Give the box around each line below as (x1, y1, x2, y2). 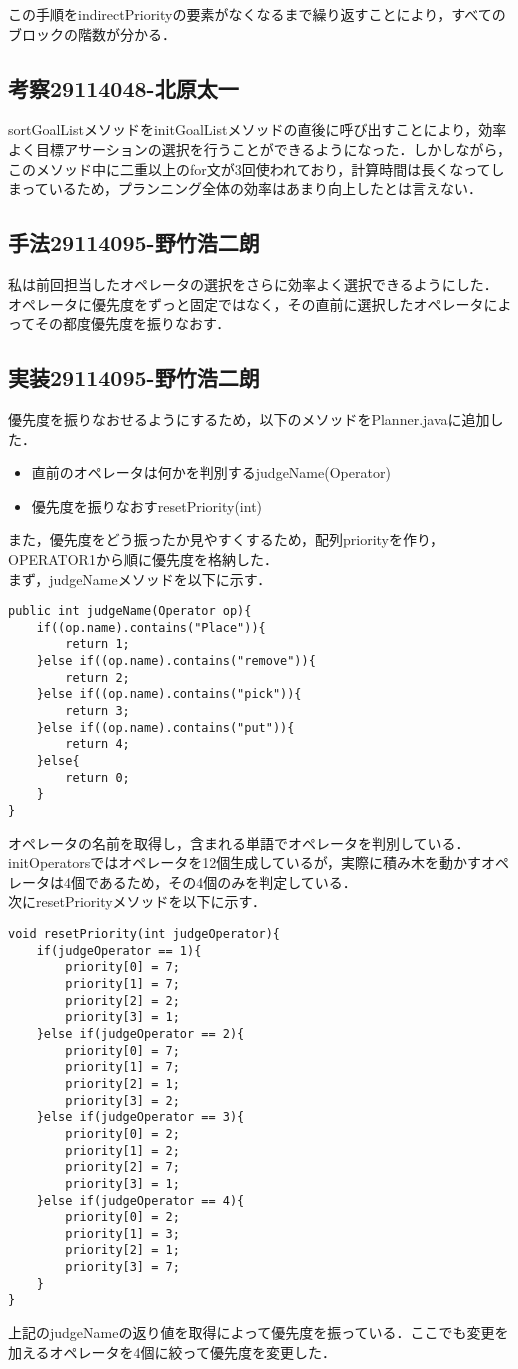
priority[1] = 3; (65, 1226, 180, 1241)
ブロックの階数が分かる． (8, 23, 176, 44)
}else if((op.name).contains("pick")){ (36, 687, 302, 702)
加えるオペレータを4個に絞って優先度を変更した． (8, 1341, 336, 1362)
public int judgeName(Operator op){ (8, 604, 252, 619)
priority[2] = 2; (65, 993, 180, 1008)
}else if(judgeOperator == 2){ (36, 1026, 245, 1041)
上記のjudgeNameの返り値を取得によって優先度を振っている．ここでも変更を (8, 1322, 509, 1343)
